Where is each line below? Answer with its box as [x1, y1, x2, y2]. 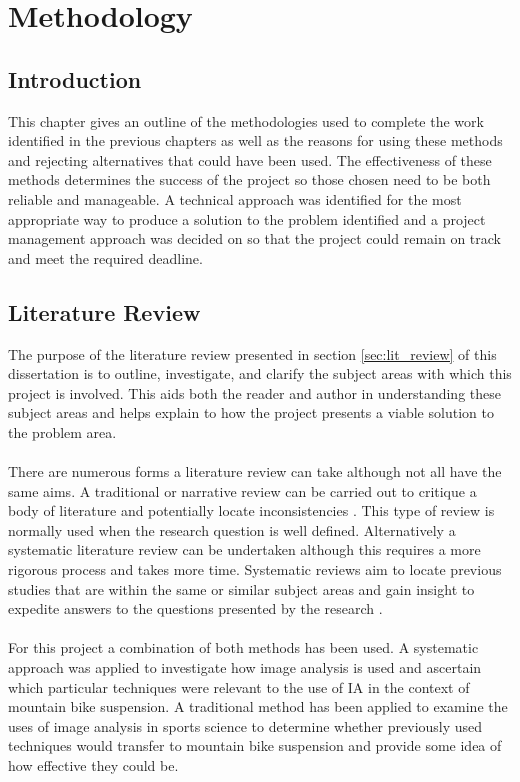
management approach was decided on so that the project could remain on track [8, 228, 502, 249]
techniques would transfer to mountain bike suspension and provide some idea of [8, 735, 502, 756]
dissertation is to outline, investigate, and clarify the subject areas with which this [8, 363, 512, 384]
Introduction [8, 63, 142, 94]
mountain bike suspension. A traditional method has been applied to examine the [8, 696, 508, 717]
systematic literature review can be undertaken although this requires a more [8, 539, 481, 560]
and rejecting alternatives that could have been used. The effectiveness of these [8, 149, 492, 170]
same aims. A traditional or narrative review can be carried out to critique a [8, 480, 477, 501]
